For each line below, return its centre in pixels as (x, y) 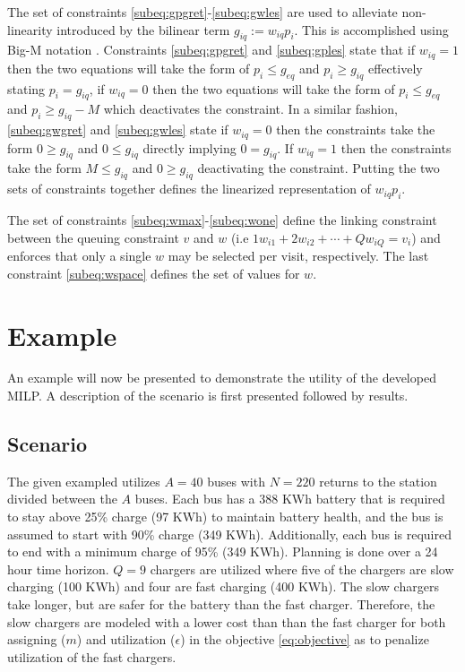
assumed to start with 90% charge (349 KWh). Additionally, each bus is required (229, 534)
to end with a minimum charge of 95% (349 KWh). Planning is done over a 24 (223, 551)
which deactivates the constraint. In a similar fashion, (250, 109)
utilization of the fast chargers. (92, 656)
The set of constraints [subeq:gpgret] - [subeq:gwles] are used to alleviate (202, 12)
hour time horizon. (58, 569)
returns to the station (378, 481)
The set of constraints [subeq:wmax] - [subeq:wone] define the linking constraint (222, 220)
